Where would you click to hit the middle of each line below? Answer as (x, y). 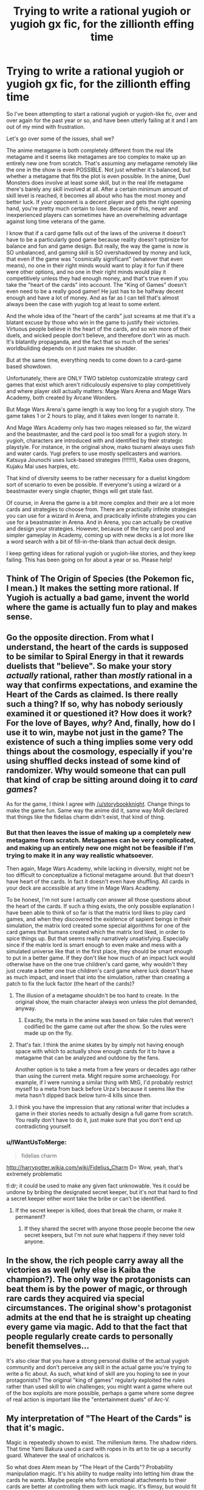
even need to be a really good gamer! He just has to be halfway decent (95, 291)
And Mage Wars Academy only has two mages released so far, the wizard (99, 427)
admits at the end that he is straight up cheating (99, 1318)
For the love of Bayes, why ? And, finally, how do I (101, 723)
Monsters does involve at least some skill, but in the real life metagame (95, 182)
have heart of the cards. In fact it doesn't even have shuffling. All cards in (98, 882)
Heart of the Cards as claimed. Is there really (92, 694)
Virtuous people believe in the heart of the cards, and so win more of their (99, 329)
